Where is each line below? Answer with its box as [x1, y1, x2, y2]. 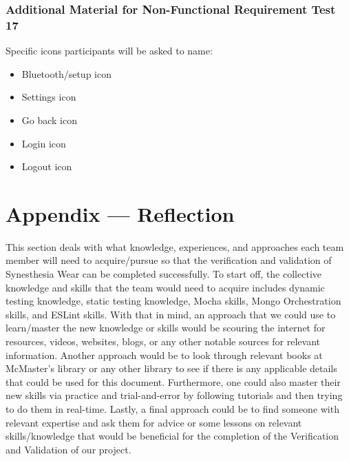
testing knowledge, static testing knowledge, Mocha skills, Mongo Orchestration [6, 294, 341, 308]
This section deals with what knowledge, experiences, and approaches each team [6, 239, 344, 254]
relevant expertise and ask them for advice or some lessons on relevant [6, 415, 302, 429]
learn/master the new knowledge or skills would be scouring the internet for [6, 320, 326, 335]
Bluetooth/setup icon [21, 66, 112, 81]
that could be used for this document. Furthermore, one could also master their [6, 374, 341, 389]
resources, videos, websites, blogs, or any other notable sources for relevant [6, 334, 321, 348]
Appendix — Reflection [6, 199, 235, 227]
